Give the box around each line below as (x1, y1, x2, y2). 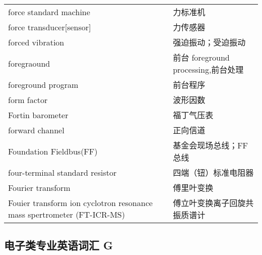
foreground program (8, 78, 79, 90)
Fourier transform (8, 181, 71, 193)
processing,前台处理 (173, 64, 244, 75)
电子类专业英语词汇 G (4, 237, 113, 253)
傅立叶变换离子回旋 (173, 197, 246, 209)
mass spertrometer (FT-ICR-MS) (8, 209, 125, 220)
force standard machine (8, 6, 90, 18)
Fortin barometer (8, 109, 69, 121)
